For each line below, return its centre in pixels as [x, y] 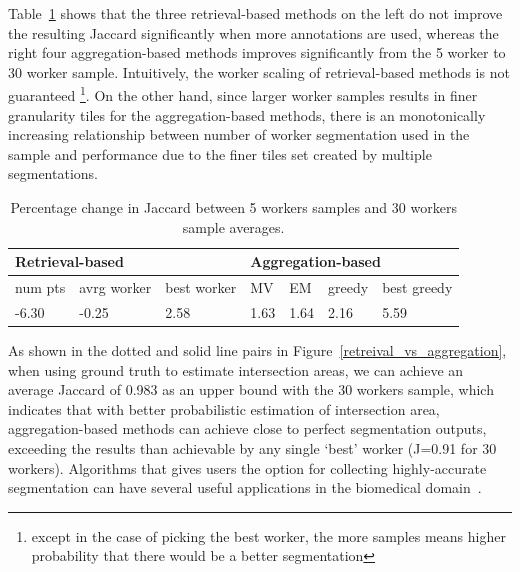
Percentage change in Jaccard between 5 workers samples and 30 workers [233, 207]
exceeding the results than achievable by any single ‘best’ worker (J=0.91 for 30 [252, 447]
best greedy [417, 287]
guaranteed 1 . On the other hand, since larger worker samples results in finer [243, 94]
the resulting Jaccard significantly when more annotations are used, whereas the [253, 32]
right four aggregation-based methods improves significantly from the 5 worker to [257, 52]
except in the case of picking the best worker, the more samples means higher [268, 535]
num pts [40, 287]
